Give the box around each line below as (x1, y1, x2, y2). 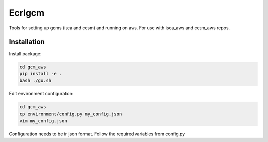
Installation (9, 38, 45, 46)
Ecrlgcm (9, 7, 45, 18)
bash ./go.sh (19, 78, 52, 84)
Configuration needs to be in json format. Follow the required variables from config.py (9, 131, 185, 137)
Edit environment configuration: (9, 91, 74, 97)
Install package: (9, 51, 42, 57)
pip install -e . (19, 71, 62, 76)
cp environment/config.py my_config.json (19, 111, 122, 117)
